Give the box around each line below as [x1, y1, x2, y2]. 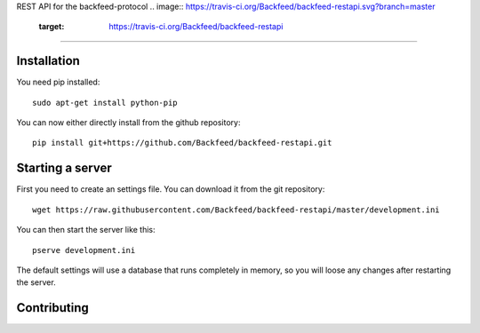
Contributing [16, 300, 89, 315]
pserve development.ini [32, 245, 136, 255]
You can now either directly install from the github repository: [16, 117, 241, 128]
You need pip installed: [16, 76, 100, 88]
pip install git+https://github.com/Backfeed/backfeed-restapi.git [32, 138, 332, 148]
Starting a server [16, 161, 112, 176]
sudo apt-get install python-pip [32, 98, 178, 107]
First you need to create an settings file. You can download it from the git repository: [16, 184, 325, 194]
